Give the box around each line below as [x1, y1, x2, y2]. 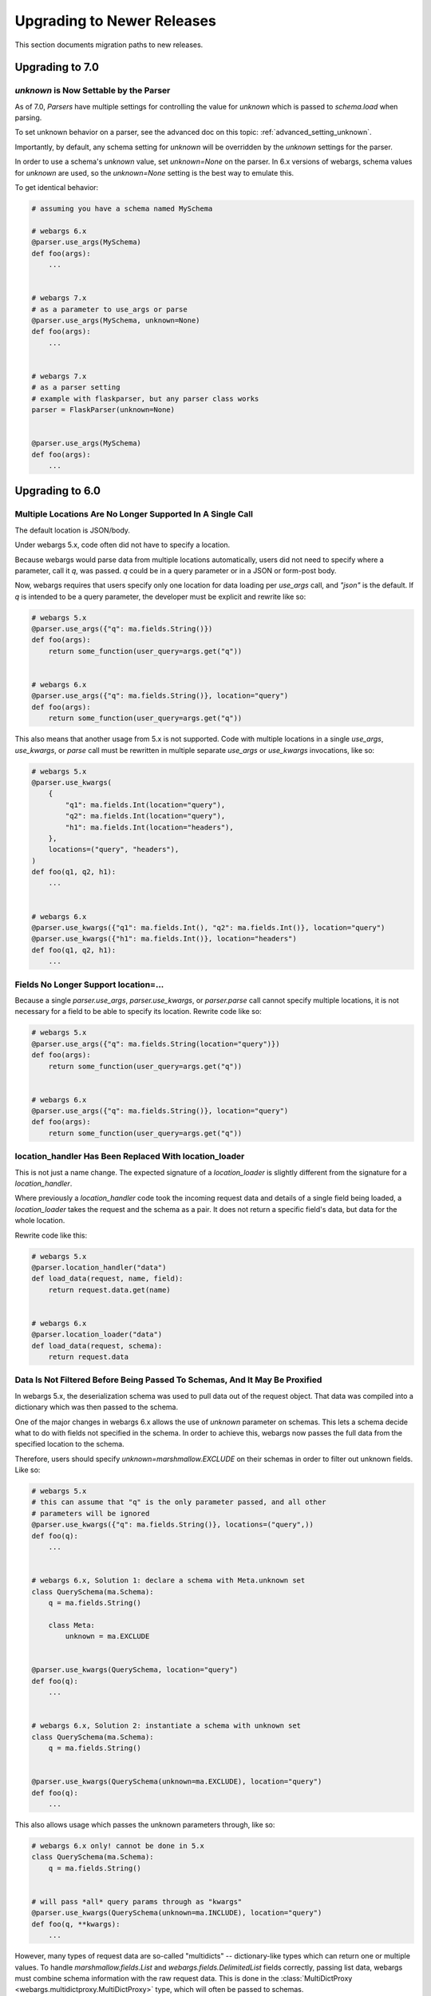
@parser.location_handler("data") [31, 1262, 167, 1272]
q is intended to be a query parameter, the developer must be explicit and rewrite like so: [14, 592, 306, 601]
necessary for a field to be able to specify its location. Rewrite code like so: [14, 1007, 263, 1016]
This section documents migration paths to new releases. [14, 40, 204, 50]
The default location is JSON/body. [14, 525, 131, 535]
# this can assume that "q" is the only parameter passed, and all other [31, 1498, 326, 1507]
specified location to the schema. [14, 1440, 125, 1449]
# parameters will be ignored [31, 1509, 150, 1518]
